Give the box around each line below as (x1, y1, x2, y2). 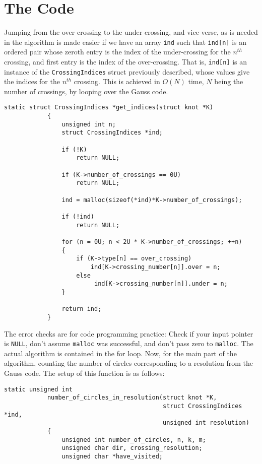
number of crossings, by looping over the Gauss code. (4, 86, 168, 96)
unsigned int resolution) (163, 419, 249, 427)
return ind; (61, 305, 102, 313)
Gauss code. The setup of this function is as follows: (4, 367, 165, 378)
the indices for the (4, 76, 60, 87)
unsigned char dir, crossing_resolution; (61, 444, 203, 452)
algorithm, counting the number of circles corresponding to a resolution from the (4, 358, 253, 368)
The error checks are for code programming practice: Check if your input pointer (4, 328, 253, 339)
